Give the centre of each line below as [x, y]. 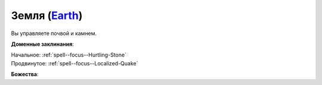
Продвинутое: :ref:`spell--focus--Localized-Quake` [75, 63]
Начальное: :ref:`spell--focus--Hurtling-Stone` [69, 55]
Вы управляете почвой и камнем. [54, 33]
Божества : [25, 74]
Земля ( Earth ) [47, 15]
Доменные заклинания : [42, 44]
